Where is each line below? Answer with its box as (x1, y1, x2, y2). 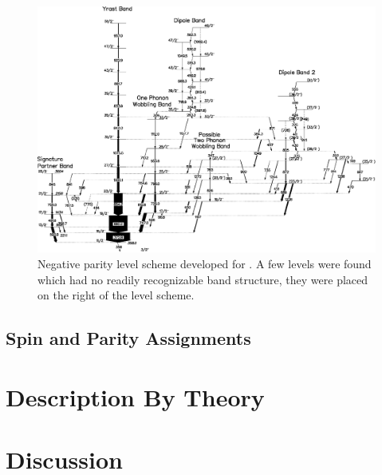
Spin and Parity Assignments (6, 326, 251, 350)
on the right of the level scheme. (37, 287, 195, 303)
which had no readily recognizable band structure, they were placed (37, 271, 368, 287)
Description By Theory (6, 380, 265, 413)
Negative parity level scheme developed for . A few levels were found (37, 255, 372, 272)
